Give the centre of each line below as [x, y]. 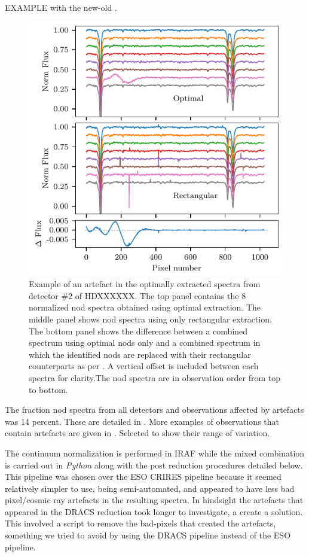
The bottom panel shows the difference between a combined [138, 331]
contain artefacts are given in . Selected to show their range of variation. [137, 433]
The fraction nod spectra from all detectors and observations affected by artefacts [154, 410]
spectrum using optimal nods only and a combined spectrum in [145, 343]
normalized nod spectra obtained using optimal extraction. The [145, 307]
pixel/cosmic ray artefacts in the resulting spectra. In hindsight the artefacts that [154, 500]
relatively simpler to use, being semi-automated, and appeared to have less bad [150, 488]
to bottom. [48, 389]
